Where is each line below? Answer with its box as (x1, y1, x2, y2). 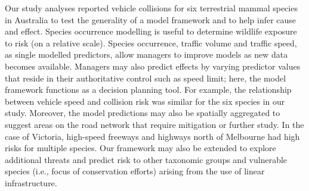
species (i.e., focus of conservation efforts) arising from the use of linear (5, 165, 265, 177)
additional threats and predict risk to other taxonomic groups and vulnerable (5, 153, 288, 165)
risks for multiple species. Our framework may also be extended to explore (5, 142, 276, 154)
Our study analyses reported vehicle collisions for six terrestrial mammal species (5, 2, 298, 14)
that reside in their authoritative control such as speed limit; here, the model (5, 71, 286, 84)
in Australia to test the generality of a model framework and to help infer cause (5, 13, 296, 26)
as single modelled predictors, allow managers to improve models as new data (5, 48, 288, 61)
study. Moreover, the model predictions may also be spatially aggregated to (5, 107, 280, 119)
